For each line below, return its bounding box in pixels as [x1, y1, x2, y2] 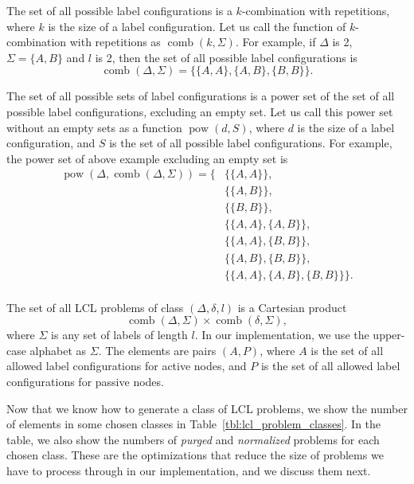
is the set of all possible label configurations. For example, [109, 135, 393, 151]
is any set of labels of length [51, 326, 188, 343]
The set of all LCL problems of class [6, 299, 184, 315]
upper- [373, 326, 405, 343]
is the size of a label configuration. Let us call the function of [48, 18, 346, 34]
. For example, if [235, 33, 316, 50]
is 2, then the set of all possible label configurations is [95, 49, 357, 65]
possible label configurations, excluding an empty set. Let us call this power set [6, 103, 393, 119]
